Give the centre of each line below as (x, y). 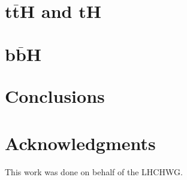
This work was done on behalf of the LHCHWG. (94, 171)
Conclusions (55, 96)
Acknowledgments (80, 143)
